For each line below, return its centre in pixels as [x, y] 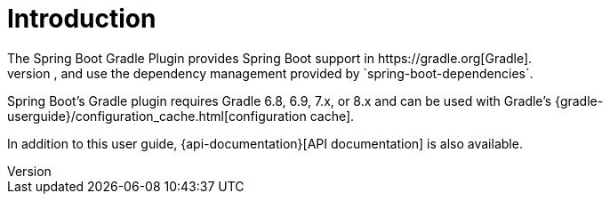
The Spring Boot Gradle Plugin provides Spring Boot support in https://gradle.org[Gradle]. [270, 58]
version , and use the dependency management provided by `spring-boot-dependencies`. [270, 73]
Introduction [82, 19]
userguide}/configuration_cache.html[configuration [157, 116]
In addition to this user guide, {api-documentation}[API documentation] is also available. [265, 143]
